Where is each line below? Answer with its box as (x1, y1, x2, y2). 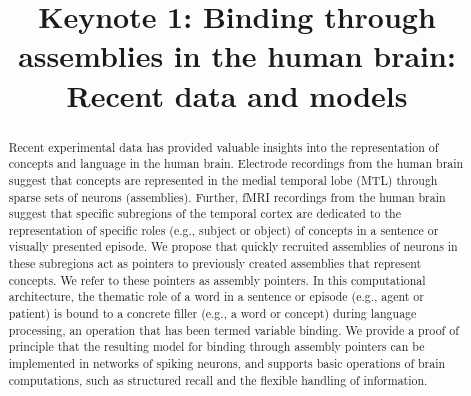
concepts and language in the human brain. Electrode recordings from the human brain (8, 155, 464, 172)
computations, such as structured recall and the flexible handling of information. (8, 371, 428, 388)
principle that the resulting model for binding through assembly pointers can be (8, 338, 425, 355)
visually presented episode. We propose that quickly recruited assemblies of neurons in (8, 238, 458, 255)
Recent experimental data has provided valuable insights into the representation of (8, 138, 439, 155)
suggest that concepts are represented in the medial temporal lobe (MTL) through (8, 171, 438, 188)
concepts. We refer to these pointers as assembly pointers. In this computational (8, 271, 426, 288)
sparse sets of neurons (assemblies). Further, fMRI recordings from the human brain (8, 188, 446, 205)
